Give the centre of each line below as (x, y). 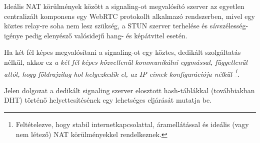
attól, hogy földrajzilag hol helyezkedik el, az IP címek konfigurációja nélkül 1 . (122, 73)
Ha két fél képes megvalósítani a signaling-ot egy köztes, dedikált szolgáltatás (122, 52)
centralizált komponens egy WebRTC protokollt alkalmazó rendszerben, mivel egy (129, 16)
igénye (13, 35)
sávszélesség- (229, 26)
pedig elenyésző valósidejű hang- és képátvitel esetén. (106, 35)
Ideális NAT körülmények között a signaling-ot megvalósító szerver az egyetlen (124, 6)
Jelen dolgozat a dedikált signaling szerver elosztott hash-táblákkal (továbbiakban (129, 90)
